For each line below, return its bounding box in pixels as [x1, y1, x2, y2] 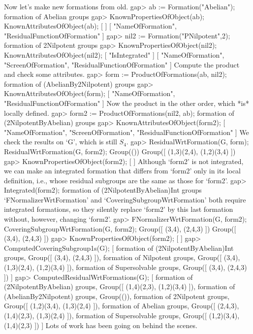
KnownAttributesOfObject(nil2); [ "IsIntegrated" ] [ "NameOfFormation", [4, 49, 224, 60]
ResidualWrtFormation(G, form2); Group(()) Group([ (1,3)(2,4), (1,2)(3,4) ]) [4, 146, 236, 156]
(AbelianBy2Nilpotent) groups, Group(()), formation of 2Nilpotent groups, [4, 291, 230, 301]
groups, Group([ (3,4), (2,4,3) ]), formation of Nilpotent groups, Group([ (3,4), [4, 252, 240, 263]
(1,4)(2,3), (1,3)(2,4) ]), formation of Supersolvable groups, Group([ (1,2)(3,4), [4, 310, 240, 320]
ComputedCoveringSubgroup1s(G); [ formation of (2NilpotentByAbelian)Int [4, 242, 234, 253]
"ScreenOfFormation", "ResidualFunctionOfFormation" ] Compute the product [4, 59, 240, 69]
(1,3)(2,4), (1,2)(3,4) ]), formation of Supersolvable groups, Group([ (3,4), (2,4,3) [4, 262, 247, 272]
